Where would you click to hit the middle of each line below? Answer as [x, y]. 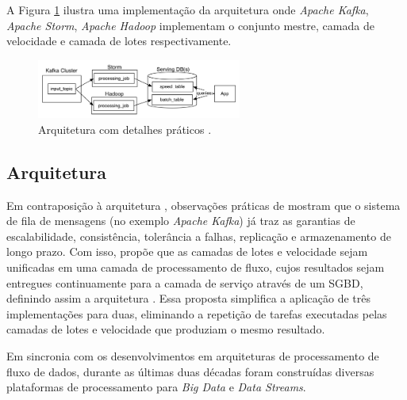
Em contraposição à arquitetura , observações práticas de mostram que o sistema [203, 205]
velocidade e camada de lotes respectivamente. [119, 41]
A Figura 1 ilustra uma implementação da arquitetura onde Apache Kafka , [188, 10]
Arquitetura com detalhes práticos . [125, 129]
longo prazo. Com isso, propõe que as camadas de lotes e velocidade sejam [187, 251]
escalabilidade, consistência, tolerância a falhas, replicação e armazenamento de [199, 236]
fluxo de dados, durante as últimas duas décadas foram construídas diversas [190, 371]
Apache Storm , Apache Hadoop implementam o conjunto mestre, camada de [190, 25]
